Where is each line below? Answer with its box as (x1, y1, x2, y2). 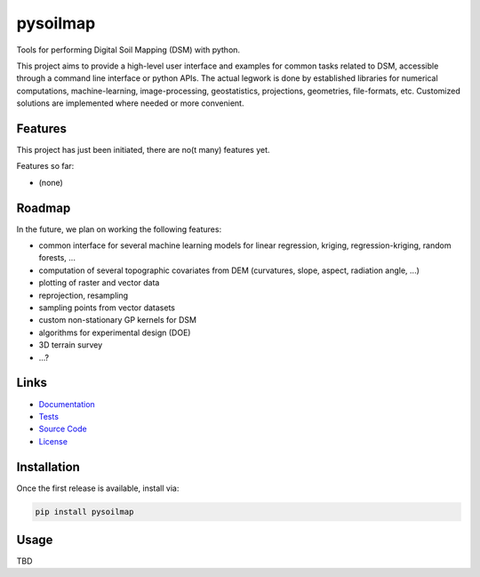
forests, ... (38, 252, 76, 263)
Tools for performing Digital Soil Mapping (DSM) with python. (16, 44, 240, 55)
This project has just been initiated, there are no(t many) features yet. (16, 145, 270, 156)
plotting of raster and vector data (38, 277, 160, 288)
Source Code (38, 423, 88, 435)
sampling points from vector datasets (38, 302, 176, 313)
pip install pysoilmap (35, 507, 134, 517)
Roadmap (16, 200, 71, 215)
